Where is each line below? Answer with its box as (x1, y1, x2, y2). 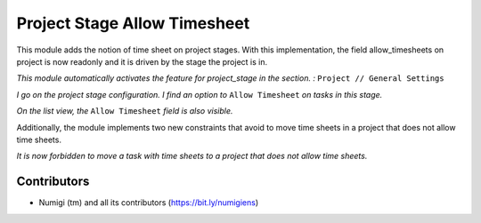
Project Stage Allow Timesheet (16, 13, 250, 33)
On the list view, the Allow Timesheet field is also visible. (16, 106, 233, 116)
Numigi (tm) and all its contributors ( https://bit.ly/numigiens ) (38, 197, 259, 208)
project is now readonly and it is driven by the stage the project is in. (16, 56, 267, 67)
